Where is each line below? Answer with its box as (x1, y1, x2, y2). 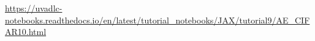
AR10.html (5, 25, 47, 38)
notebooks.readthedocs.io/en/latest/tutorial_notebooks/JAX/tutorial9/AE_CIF (5, 13, 310, 26)
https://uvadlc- (5, 2, 63, 14)
